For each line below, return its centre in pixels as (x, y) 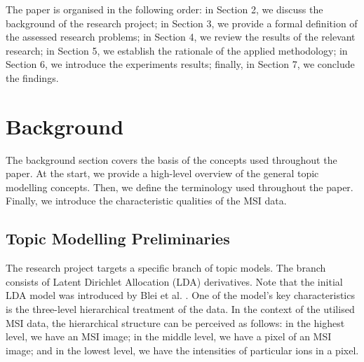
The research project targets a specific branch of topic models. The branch (166, 268)
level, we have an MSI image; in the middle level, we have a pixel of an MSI (169, 336)
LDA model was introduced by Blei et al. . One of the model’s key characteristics (180, 295)
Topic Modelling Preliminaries (118, 238)
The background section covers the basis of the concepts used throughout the (171, 159)
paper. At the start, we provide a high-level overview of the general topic (162, 173)
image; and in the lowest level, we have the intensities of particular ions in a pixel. (182, 350)
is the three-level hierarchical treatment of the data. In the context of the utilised (180, 309)
